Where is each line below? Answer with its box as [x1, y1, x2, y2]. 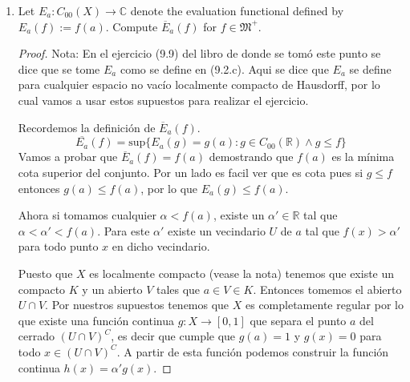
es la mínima [331, 148, 395, 165]
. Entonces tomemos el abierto [253, 280, 402, 297]
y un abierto [82, 280, 143, 297]
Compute [112, 18, 158, 34]
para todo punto [18, 238, 99, 255]
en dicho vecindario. [112, 238, 210, 255]
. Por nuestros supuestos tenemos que [45, 296, 229, 313]
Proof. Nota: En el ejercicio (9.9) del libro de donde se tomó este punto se [18, 45, 381, 62]
